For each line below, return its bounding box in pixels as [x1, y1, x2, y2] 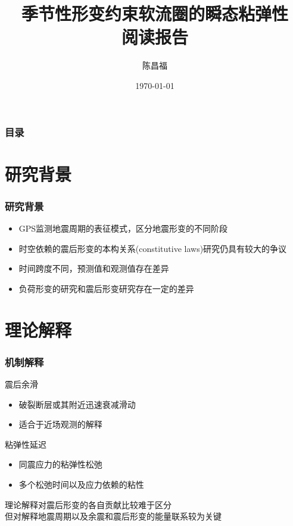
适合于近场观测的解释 [18, 418, 102, 430]
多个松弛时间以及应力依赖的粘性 [18, 478, 144, 490]
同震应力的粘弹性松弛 [18, 458, 102, 470]
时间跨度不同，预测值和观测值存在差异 [18, 262, 169, 275]
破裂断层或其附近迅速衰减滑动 [18, 398, 136, 410]
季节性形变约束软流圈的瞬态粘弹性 [21, 1, 288, 26]
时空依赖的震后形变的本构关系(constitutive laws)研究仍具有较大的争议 [18, 242, 287, 254]
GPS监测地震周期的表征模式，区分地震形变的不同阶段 [18, 222, 228, 235]
